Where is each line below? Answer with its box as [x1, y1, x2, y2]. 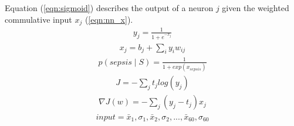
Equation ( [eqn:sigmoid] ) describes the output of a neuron [5, 2, 214, 13]
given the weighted [222, 2, 289, 13]
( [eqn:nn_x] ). [85, 13, 133, 25]
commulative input [5, 13, 72, 25]
